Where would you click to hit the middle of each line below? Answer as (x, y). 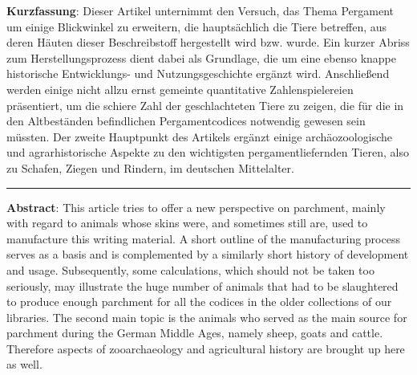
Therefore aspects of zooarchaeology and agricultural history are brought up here (206, 348)
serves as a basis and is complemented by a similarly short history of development (208, 254)
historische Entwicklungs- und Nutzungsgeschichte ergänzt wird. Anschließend (198, 73)
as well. (24, 364)
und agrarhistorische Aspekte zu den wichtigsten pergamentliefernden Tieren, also (208, 152)
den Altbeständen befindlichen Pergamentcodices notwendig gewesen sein (186, 121)
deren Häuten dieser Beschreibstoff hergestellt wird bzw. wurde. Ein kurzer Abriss (208, 42)
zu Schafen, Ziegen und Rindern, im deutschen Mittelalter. (150, 167)
